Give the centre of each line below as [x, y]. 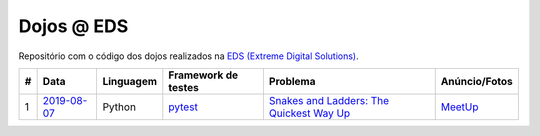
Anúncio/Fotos [477, 81]
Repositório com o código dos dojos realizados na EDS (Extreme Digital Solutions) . [188, 56]
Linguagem [130, 81]
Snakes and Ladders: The [329, 100]
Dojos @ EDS [73, 26]
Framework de [203, 75]
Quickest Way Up [309, 113]
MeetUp [459, 107]
